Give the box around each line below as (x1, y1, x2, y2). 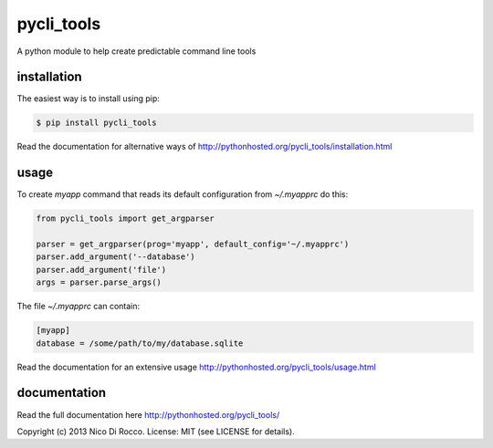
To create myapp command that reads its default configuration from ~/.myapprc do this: (16, 189, 349, 200)
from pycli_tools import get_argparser (36, 214, 215, 224)
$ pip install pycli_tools (36, 118, 157, 128)
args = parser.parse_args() (36, 277, 162, 287)
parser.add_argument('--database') (36, 252, 195, 262)
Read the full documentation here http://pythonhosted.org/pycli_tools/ (16, 409, 280, 420)
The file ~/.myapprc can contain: (16, 301, 141, 312)
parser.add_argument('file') (36, 265, 167, 275)
